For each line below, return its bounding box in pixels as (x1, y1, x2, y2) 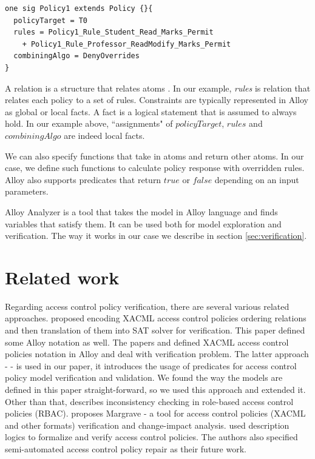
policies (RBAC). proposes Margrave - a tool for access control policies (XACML (5, 407, 306, 420)
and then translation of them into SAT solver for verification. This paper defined (5, 324, 305, 336)
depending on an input (214, 173, 299, 186)
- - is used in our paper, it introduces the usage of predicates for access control (5, 359, 297, 372)
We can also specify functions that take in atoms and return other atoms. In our (5, 149, 304, 162)
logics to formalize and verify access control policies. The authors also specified (5, 431, 298, 443)
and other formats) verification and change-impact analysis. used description (5, 418, 290, 431)
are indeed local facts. (64, 129, 145, 141)
